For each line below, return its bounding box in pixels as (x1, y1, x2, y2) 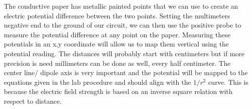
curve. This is (208, 77, 249, 87)
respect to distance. (4, 95, 62, 106)
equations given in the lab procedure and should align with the (4, 77, 191, 87)
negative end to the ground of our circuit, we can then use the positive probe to (4, 20, 241, 30)
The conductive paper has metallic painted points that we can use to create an (4, 1, 238, 11)
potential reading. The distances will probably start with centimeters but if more (4, 48, 245, 58)
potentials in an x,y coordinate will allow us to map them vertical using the (4, 39, 229, 49)
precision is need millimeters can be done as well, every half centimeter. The (4, 58, 231, 68)
